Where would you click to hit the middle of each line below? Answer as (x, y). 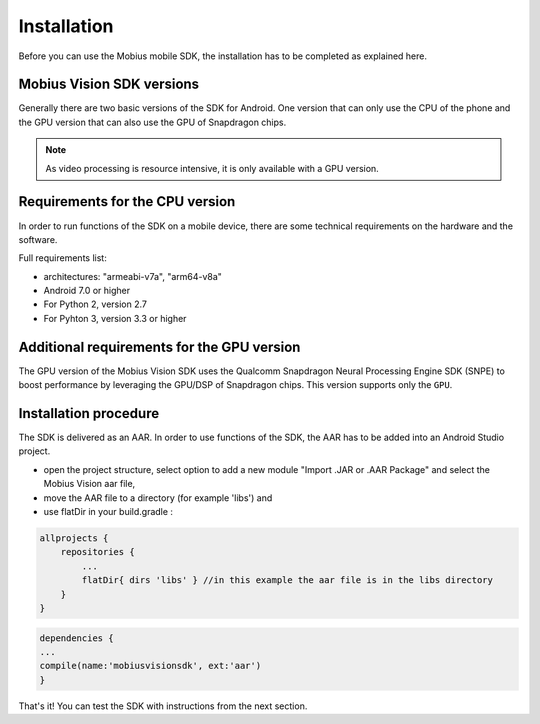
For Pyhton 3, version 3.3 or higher (115, 318)
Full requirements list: (62, 258)
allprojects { (74, 538)
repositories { (97, 552)
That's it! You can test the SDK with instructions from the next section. (163, 706)
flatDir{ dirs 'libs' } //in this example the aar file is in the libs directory (287, 580)
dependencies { (76, 638)
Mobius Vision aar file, (89, 484)
